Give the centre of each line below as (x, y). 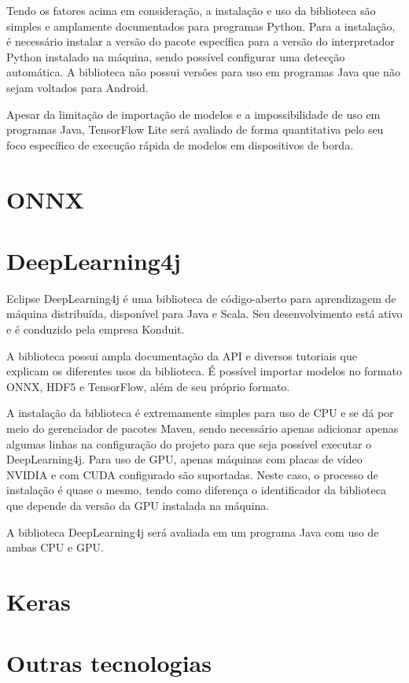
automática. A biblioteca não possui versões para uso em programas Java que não (203, 72)
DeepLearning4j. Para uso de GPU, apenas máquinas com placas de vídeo (184, 459)
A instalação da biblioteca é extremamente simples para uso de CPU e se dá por (200, 413)
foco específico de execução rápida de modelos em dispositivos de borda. (180, 144)
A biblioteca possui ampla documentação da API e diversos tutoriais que (182, 355)
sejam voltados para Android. (77, 87)
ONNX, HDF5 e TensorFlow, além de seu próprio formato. (148, 386)
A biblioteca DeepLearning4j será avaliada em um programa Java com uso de (193, 532)
